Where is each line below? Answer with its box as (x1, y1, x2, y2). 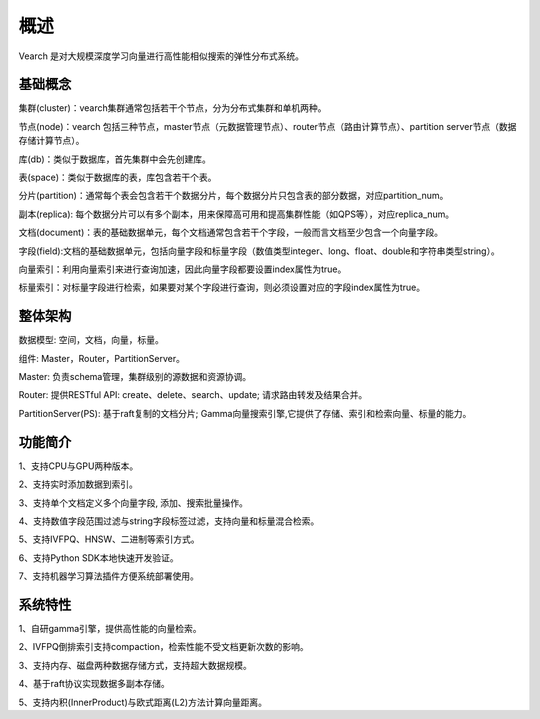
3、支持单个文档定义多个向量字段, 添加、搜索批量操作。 (18, 496, 249, 509)
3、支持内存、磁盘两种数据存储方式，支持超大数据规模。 (18, 659, 252, 671)
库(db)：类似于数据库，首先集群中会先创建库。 (18, 153, 212, 165)
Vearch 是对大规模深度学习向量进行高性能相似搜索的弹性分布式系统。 (18, 50, 305, 62)
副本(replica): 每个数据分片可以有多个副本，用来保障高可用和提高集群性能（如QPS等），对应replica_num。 (18, 208, 455, 220)
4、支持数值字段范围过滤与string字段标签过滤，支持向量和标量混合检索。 (18, 515, 320, 527)
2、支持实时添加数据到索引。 (18, 478, 139, 490)
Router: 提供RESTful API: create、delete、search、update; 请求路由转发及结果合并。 (18, 389, 368, 401)
